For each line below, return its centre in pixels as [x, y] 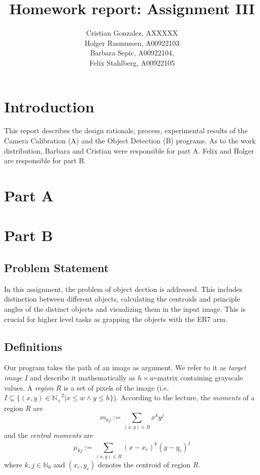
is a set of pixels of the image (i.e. [116, 387]
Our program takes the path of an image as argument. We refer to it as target [125, 367]
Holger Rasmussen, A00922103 [132, 42]
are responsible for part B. [45, 160]
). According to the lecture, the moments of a [184, 397]
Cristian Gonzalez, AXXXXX [132, 33]
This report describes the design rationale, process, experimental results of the [126, 130]
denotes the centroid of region [144, 464]
